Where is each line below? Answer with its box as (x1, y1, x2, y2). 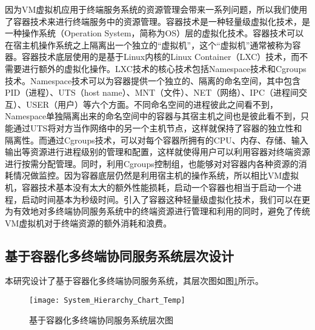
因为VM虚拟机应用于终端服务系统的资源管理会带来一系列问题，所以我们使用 (5, 3, 308, 15)
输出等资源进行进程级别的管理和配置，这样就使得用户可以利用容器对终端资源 (5, 145, 310, 158)
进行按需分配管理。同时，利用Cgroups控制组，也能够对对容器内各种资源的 (5, 157, 299, 170)
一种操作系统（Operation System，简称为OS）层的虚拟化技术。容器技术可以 (5, 27, 304, 39)
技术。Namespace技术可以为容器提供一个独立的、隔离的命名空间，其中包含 (5, 74, 301, 87)
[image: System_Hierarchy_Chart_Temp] (29, 296, 185, 305)
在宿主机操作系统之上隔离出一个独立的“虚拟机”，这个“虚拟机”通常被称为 (5, 38, 293, 51)
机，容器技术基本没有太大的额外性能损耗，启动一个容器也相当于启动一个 (5, 180, 293, 193)
